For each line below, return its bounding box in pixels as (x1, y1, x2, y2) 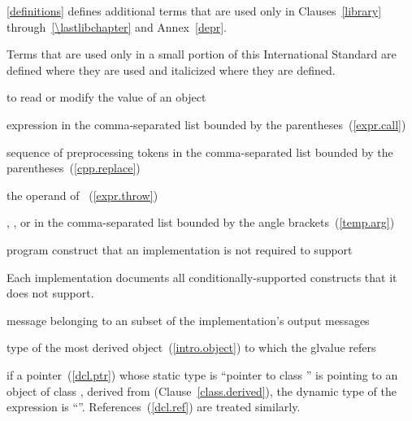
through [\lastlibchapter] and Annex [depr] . (7, 18, 227, 35)
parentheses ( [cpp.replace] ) (7, 159, 141, 176)
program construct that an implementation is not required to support (7, 241, 353, 258)
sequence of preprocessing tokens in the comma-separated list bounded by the (7, 143, 393, 160)
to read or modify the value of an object (7, 89, 206, 106)
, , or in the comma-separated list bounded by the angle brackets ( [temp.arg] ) (7, 214, 395, 231)
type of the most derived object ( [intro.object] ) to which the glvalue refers (7, 339, 376, 356)
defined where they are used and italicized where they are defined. (7, 61, 336, 78)
